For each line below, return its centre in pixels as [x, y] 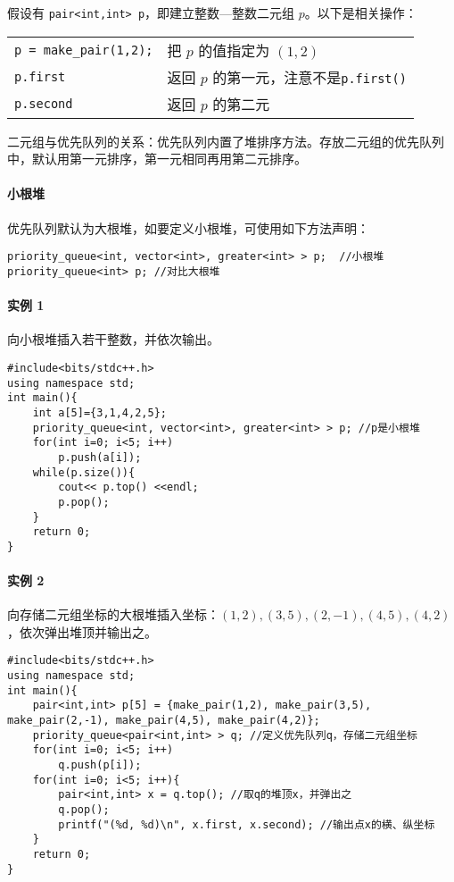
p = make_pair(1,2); [84, 50]
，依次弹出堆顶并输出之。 [82, 631]
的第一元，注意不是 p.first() [310, 77]
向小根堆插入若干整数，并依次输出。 [113, 339]
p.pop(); [84, 502]
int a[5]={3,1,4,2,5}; [99, 412]
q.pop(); [84, 810]
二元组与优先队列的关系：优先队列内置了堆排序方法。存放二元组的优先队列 [226, 141]
